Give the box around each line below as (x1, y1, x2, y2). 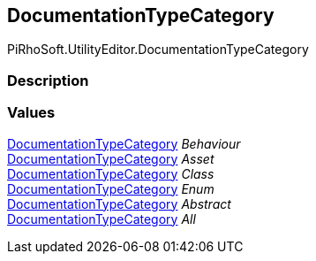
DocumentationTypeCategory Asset (7, 150, 214, 166)
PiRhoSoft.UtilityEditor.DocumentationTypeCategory (7, 42, 309, 58)
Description (7, 71, 89, 89)
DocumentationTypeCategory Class (7, 165, 214, 181)
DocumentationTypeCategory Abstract (7, 196, 231, 211)
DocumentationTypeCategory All (7, 211, 196, 226)
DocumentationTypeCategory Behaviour (7, 135, 241, 151)
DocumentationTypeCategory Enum (7, 180, 214, 196)
